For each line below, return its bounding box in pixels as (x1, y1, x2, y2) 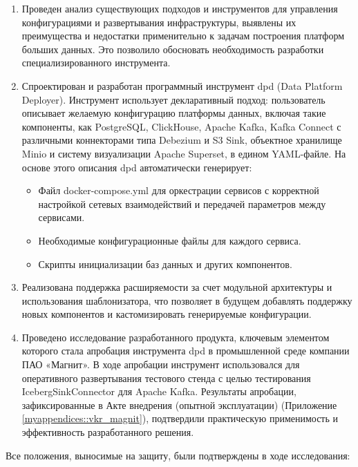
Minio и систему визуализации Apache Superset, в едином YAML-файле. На (21, 146, 346, 160)
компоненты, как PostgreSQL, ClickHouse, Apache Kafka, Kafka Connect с (21, 119, 341, 133)
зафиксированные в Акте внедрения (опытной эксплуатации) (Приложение (21, 397, 337, 412)
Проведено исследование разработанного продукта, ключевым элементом (21, 330, 330, 344)
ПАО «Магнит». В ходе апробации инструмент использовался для (21, 357, 300, 372)
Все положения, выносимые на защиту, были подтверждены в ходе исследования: (6, 448, 350, 462)
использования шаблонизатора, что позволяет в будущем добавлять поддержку (21, 293, 352, 307)
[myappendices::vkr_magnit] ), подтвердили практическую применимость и (21, 411, 339, 426)
